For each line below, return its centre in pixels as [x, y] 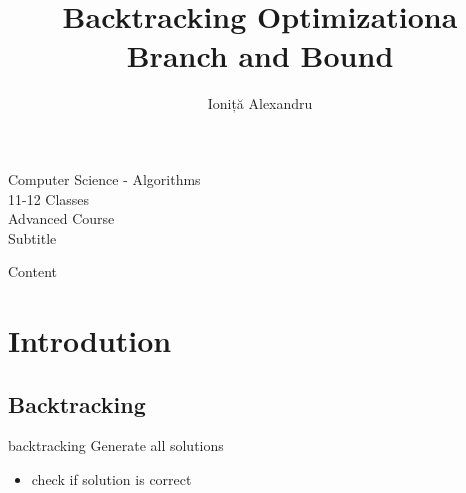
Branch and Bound [260, 55]
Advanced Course [61, 218]
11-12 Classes [49, 198]
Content [32, 271]
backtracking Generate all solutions [116, 445]
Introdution [90, 340]
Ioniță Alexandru [260, 103]
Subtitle [32, 237]
